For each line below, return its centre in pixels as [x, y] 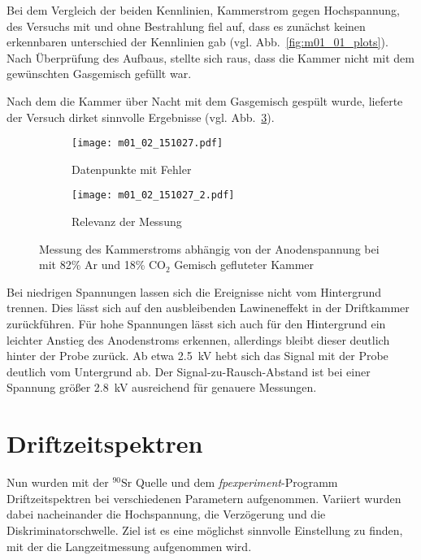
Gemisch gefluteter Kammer [244, 265]
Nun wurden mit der [58, 482]
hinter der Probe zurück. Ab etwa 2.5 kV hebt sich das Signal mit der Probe [197, 356]
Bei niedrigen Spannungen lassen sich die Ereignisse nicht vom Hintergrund [194, 291]
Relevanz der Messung [127, 221]
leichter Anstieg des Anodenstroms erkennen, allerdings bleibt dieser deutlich [198, 339]
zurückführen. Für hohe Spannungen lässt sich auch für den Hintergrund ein [196, 324]
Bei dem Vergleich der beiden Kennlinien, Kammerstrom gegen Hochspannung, [203, 10]
